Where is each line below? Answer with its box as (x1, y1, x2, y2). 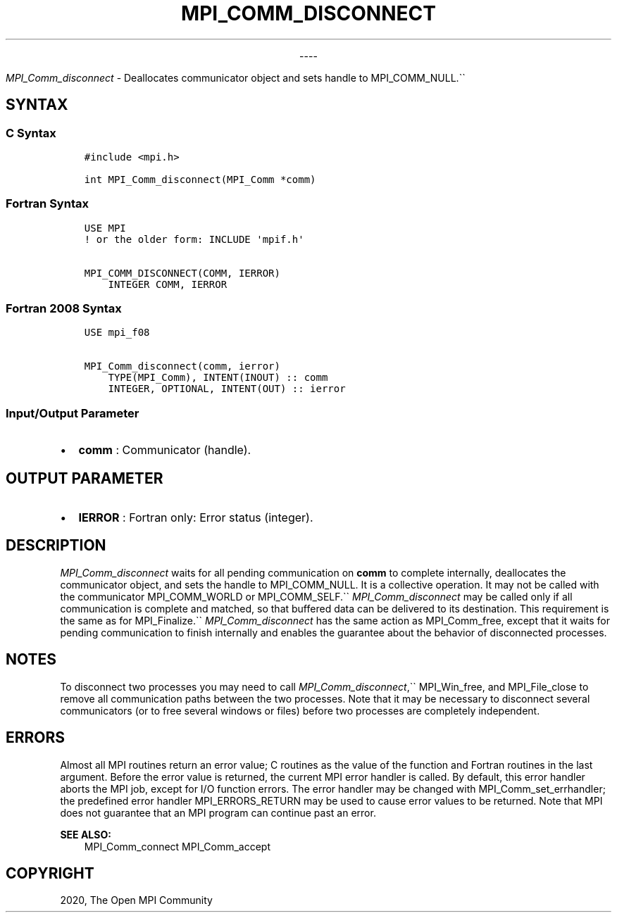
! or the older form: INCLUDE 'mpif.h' (84, 233, 304, 245)
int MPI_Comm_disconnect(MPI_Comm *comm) (84, 173, 316, 185)
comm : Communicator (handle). (78, 443, 251, 458)
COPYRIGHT (6, 864, 94, 883)
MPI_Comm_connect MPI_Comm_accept (84, 840, 271, 853)
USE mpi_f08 (84, 327, 150, 339)
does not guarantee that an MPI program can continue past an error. (60, 806, 376, 819)
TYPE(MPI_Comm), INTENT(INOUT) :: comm (108, 372, 328, 384)
